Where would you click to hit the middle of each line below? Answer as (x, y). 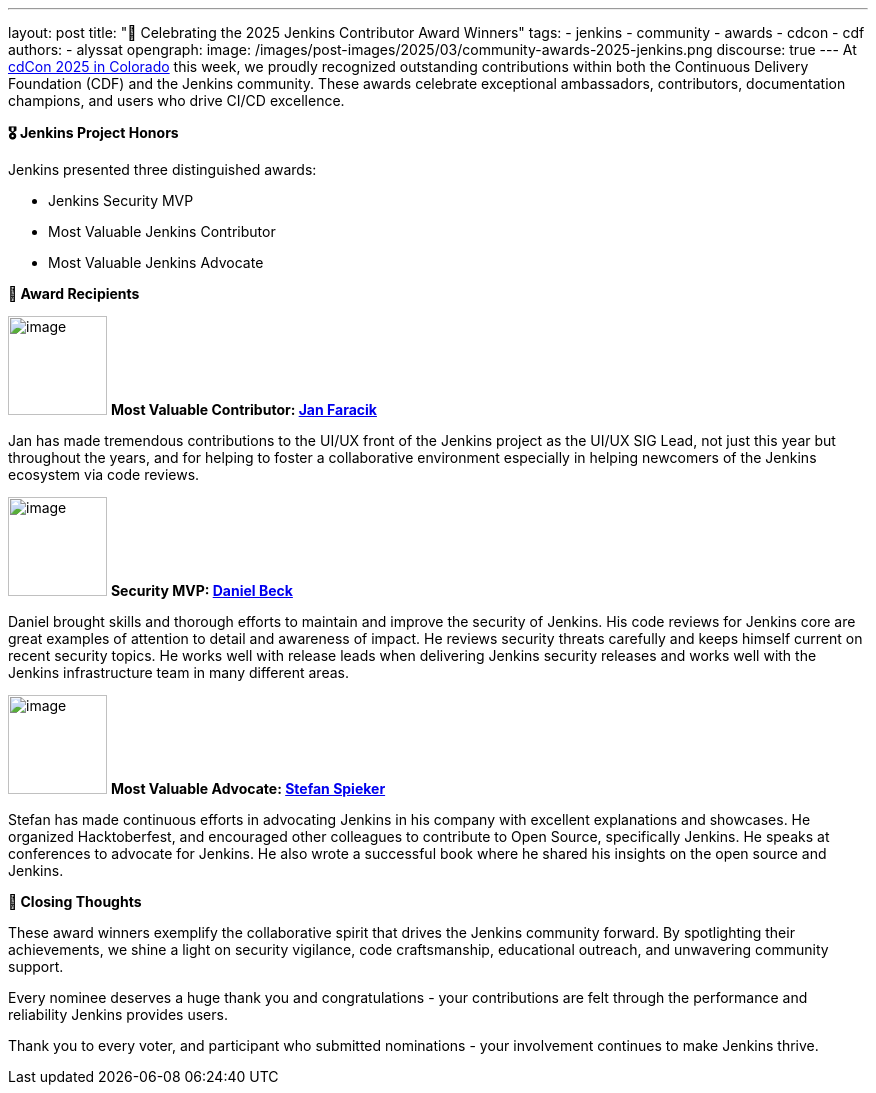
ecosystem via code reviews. (104, 474)
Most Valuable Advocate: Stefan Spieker (248, 788)
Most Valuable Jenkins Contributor (162, 231)
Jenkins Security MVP (121, 200)
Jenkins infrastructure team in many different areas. (178, 672)
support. (36, 966)
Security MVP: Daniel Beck (201, 590)
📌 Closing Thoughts (75, 901)
